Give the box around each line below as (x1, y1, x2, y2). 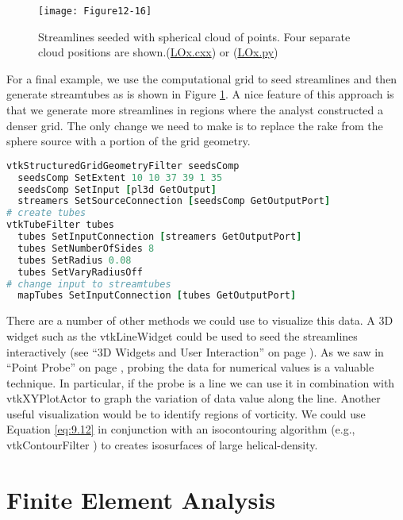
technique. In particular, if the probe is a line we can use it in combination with (6, 374, 395, 391)
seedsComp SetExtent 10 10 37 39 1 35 (17, 171, 223, 183)
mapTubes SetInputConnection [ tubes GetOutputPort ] (17, 290, 297, 302)
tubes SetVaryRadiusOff (17, 266, 143, 278)
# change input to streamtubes (6, 278, 171, 290)
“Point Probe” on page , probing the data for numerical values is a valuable (6, 359, 374, 376)
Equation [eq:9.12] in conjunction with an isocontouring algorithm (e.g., (6, 421, 355, 437)
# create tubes (6, 207, 86, 219)
